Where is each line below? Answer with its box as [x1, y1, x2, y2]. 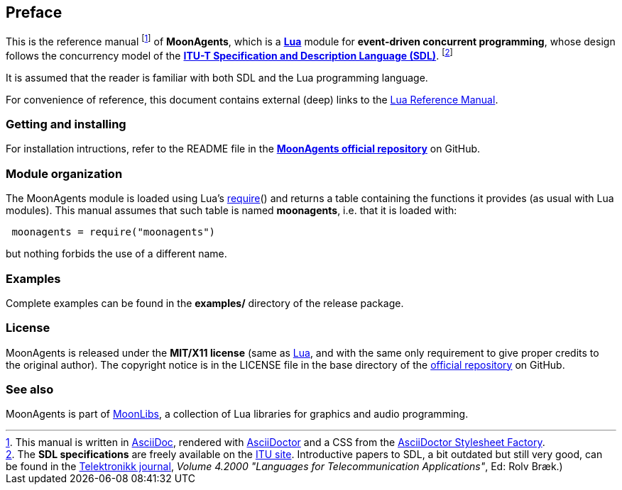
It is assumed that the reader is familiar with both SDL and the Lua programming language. [6, 71, 428, 84]
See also [6, 382, 54, 397]
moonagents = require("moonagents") [11, 226, 216, 238]
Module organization [6, 166, 123, 181]
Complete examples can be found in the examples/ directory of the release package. [6, 296, 404, 309]
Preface [6, 4, 62, 21]
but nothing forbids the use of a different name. [6, 247, 227, 260]
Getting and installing [6, 117, 126, 132]
